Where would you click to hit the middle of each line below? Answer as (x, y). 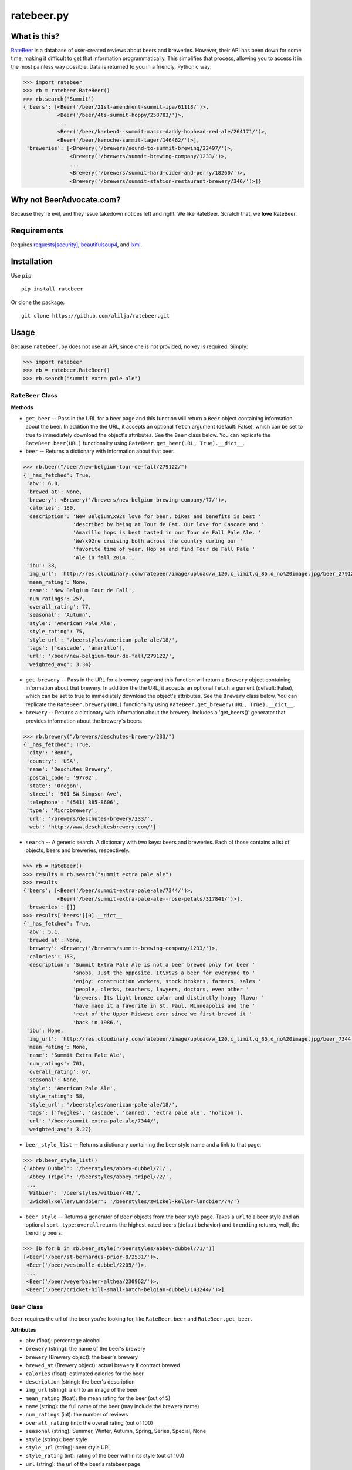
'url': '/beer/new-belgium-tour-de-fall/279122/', (101, 656)
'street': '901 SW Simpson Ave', (75, 794)
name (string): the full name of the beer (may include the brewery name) (112, 1406)
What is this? (35, 36)
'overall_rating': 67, (59, 1072)
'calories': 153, (51, 956)
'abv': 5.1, (44, 932)
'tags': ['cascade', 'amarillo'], (76, 648)
